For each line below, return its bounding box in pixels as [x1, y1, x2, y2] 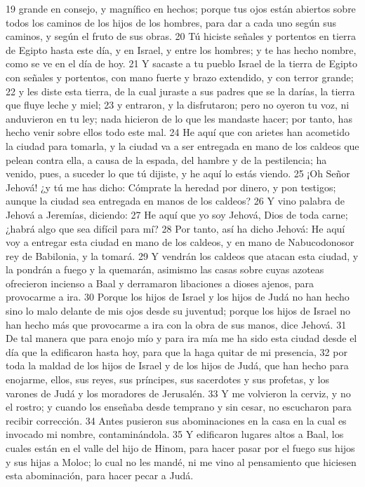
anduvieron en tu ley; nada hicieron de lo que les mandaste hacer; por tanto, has [6, 111, 352, 125]
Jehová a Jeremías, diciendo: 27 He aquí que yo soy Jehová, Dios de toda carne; [6, 207, 348, 221]
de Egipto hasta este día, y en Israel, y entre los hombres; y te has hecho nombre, [6, 42, 357, 57]
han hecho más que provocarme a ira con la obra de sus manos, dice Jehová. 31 [6, 317, 347, 331]
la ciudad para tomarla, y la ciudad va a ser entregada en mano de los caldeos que [6, 138, 359, 153]
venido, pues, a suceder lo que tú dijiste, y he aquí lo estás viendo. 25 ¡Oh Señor [6, 166, 350, 181]
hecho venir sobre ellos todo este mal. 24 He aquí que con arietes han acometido [6, 125, 350, 139]
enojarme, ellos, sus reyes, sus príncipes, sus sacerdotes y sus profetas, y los [6, 372, 329, 387]
